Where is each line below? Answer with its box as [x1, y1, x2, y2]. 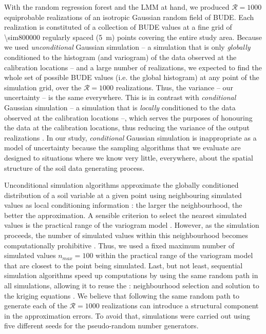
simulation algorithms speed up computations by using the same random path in [4, 270, 258, 281]
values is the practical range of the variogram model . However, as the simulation [4, 220, 259, 230]
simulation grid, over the [4, 82, 82, 92]
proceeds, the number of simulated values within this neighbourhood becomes [4, 230, 248, 241]
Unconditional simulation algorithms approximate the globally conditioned [4, 180, 239, 190]
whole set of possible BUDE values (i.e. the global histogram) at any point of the [4, 72, 259, 83]
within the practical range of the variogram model [96, 250, 253, 261]
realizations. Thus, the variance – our [116, 82, 233, 92]
